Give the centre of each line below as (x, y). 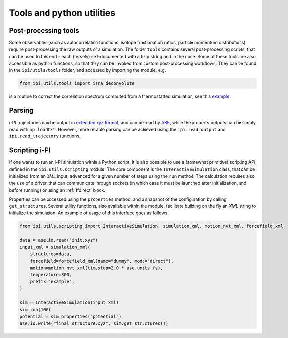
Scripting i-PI (30, 151)
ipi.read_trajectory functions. (45, 136)
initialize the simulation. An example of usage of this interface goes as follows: (89, 213)
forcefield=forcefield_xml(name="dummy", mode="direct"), (102, 261)
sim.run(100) (35, 309)
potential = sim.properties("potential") (71, 316)
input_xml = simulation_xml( (55, 247)
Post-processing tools (44, 31)
